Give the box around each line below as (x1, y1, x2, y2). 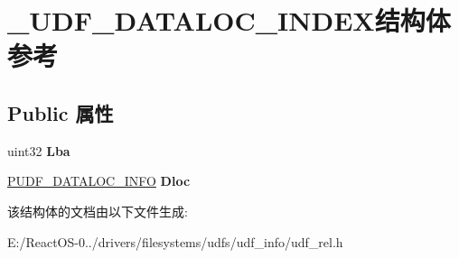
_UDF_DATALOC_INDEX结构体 (7, 2, 451, 39)
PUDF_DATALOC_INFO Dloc (7, 171, 191, 190)
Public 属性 (7, 98, 114, 126)
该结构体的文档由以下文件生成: (7, 201, 188, 220)
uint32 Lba (7, 141, 70, 160)
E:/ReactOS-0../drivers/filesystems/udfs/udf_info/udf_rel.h (7, 232, 343, 251)
